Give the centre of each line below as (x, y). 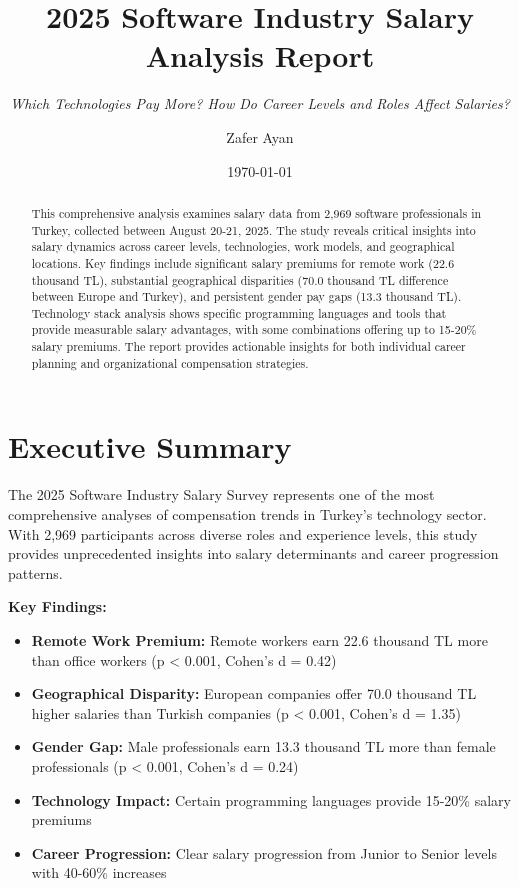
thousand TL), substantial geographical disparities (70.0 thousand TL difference (240, 279)
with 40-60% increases (99, 872)
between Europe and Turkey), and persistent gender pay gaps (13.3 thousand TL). (246, 296)
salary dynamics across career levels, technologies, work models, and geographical (243, 246)
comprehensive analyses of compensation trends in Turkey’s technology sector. (247, 513)
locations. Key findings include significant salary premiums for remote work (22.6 (243, 262)
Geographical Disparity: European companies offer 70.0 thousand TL (254, 693)
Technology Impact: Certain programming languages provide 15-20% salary (271, 799)
